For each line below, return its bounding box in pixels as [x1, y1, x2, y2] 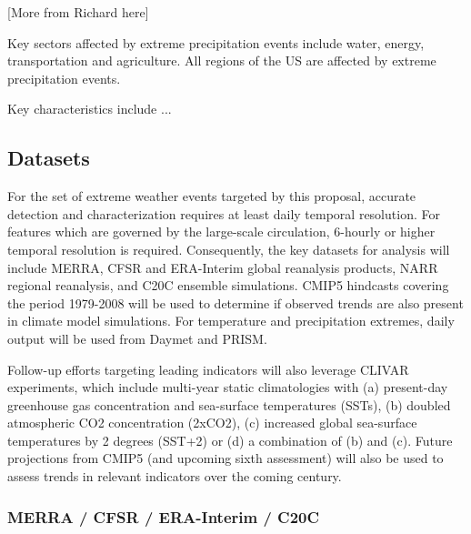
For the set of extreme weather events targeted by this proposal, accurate [7, 186, 416, 206]
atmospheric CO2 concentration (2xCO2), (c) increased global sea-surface [7, 413, 417, 432]
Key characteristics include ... [7, 99, 172, 118]
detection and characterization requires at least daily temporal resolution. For [7, 204, 440, 223]
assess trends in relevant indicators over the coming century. [7, 467, 342, 486]
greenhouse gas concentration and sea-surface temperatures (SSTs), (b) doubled [7, 395, 451, 414]
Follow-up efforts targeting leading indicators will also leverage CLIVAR [7, 359, 409, 378]
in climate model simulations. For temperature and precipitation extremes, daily [7, 311, 455, 330]
